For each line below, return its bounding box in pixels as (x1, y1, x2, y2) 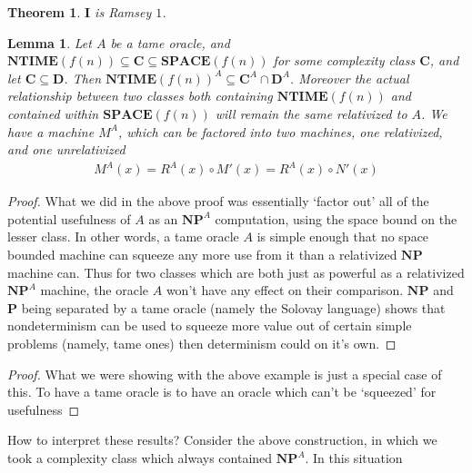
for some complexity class (273, 51, 416, 70)
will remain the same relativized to (215, 103, 407, 123)
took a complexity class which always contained (7, 448, 273, 467)
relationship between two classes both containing (7, 86, 273, 105)
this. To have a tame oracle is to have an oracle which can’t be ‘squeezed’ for (7, 382, 437, 401)
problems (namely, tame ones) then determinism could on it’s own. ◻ (7, 334, 397, 353)
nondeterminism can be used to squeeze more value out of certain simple (7, 316, 412, 335)
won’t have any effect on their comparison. (166, 281, 404, 300)
